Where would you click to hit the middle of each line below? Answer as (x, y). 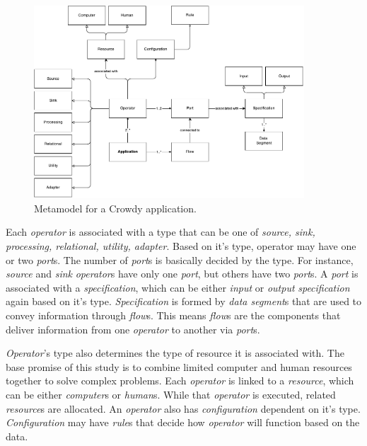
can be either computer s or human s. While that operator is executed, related (171, 394)
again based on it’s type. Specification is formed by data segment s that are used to (184, 301)
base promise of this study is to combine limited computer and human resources (179, 366)
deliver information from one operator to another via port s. (133, 329)
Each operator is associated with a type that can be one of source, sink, (161, 232)
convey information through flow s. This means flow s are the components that (173, 315)
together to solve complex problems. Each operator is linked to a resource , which (180, 381)
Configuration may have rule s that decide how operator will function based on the (183, 422)
